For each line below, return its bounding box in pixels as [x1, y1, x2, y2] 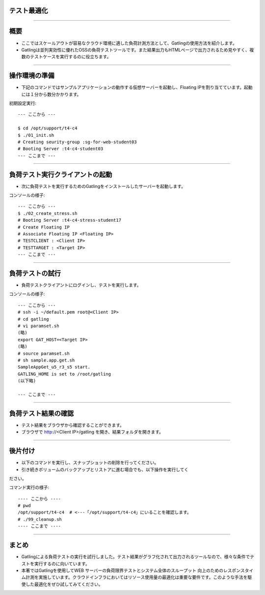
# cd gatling [18, 316, 49, 322]
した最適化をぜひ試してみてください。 [25, 581, 103, 587]
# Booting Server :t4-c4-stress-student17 [18, 217, 122, 223]
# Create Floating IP [18, 224, 70, 230]
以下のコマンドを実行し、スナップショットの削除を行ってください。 [21, 460, 159, 466]
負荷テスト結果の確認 [9, 409, 74, 417]
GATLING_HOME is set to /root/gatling [18, 371, 111, 377]
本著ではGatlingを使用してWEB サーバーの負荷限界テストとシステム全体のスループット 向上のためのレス [21, 567, 232, 573]
